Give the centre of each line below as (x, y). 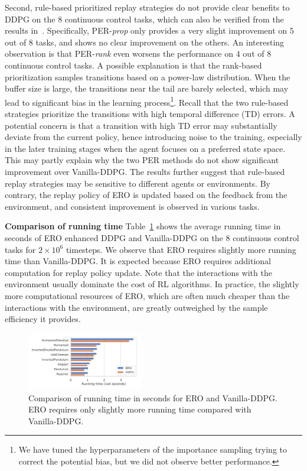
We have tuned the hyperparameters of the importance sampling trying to (153, 449)
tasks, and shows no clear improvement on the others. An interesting (160, 42)
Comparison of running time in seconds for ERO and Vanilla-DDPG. (153, 397)
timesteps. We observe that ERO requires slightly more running (181, 249)
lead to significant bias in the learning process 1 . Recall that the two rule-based (147, 101)
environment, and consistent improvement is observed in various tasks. (132, 206)
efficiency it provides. (43, 319)
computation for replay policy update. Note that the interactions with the (138, 272)
